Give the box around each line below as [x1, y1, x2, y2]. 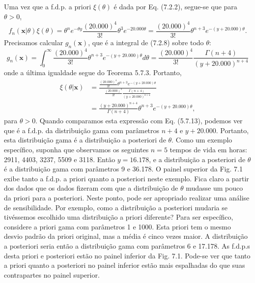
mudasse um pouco [186, 183, 243, 193]
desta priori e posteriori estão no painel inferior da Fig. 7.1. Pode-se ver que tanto [4, 250, 251, 260]
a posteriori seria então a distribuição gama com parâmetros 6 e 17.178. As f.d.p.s [4, 240, 250, 251]
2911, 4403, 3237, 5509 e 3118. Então [4, 154, 115, 164]
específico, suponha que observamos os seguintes [4, 144, 149, 154]
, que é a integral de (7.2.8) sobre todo [88, 37, 204, 47]
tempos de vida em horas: [170, 144, 247, 154]
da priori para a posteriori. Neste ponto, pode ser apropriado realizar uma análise [4, 192, 250, 202]
